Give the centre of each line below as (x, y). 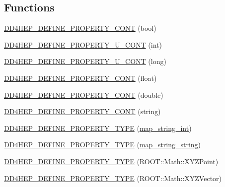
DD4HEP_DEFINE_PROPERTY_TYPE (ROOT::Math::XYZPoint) (111, 161)
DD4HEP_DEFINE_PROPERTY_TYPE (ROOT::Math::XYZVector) (113, 178)
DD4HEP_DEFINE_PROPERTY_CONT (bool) (80, 28)
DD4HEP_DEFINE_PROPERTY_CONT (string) (82, 111)
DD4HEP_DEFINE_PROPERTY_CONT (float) (80, 78)
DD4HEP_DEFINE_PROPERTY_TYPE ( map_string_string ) (103, 145)
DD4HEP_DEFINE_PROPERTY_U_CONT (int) (83, 44)
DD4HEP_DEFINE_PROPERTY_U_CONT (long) (85, 61)
